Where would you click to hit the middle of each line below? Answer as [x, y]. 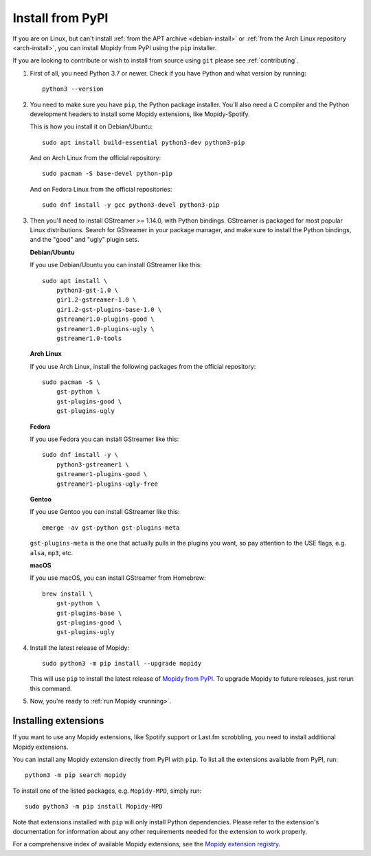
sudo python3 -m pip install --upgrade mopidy [122, 664]
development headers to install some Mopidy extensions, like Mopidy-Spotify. [140, 114]
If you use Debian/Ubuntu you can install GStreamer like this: [116, 265]
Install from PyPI [60, 18]
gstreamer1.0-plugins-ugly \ [105, 329]
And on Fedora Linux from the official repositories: [101, 189]
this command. [51, 688]
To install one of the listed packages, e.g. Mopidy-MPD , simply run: [107, 791]
